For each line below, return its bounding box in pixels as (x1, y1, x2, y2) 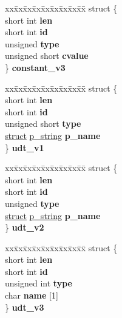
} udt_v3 (5, 300, 44, 313)
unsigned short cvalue (5, 49, 89, 62)
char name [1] (5, 289, 58, 302)
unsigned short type (5, 117, 81, 130)
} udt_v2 (5, 221, 44, 234)
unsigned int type (5, 277, 72, 289)
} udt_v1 (5, 141, 44, 154)
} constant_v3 (5, 61, 66, 73)
